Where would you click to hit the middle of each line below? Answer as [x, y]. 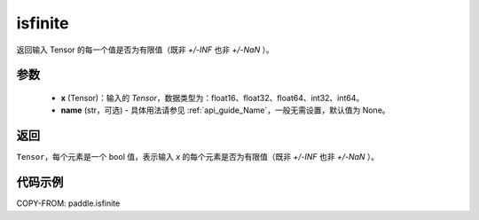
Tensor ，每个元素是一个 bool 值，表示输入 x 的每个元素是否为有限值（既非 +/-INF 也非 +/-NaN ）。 [198, 157]
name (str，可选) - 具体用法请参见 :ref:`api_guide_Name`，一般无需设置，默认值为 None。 [225, 110]
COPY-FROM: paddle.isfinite [68, 203]
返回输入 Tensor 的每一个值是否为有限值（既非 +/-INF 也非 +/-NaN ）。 [145, 50]
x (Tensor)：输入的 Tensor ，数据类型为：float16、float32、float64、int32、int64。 [212, 98]
